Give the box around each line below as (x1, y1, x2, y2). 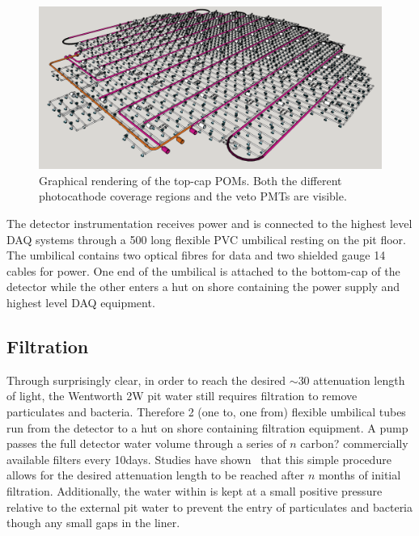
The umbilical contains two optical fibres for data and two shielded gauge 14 (6, 247, 386, 264)
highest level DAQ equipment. (6, 293, 155, 310)
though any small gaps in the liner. (6, 514, 180, 531)
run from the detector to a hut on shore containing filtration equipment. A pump (6, 419, 408, 436)
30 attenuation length (298, 371, 405, 388)
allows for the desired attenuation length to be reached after (6, 466, 305, 483)
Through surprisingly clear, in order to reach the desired (6, 371, 286, 388)
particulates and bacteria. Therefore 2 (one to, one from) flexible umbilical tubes (6, 403, 406, 420)
